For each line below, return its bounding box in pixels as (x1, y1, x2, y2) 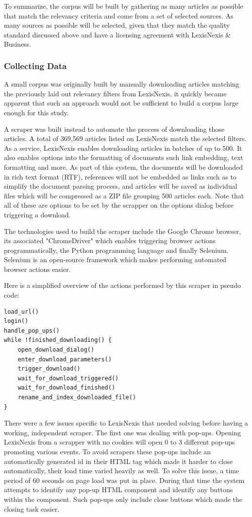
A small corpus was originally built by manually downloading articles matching (4, 79, 239, 89)
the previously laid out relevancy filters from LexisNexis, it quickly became (4, 88, 227, 98)
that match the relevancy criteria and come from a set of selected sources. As (4, 10, 234, 20)
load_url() (4, 308, 39, 315)
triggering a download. (4, 209, 71, 219)
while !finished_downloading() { (4, 337, 112, 344)
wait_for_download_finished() (17, 384, 116, 392)
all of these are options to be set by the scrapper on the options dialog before (4, 200, 234, 210)
